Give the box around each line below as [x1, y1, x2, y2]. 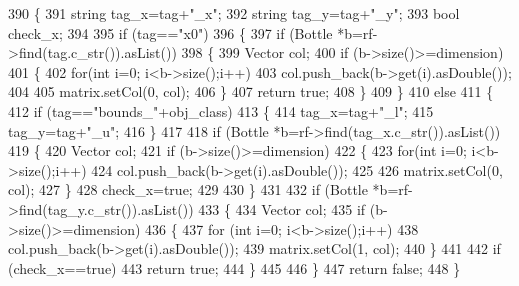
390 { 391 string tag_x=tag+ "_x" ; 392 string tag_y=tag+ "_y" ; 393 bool [8, 3, 460, 23]
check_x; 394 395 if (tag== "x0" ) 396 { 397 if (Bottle [8, 22, 333, 43]
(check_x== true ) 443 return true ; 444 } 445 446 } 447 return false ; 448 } [8, 257, 461, 278]
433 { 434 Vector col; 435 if [198, 198, 366, 219]
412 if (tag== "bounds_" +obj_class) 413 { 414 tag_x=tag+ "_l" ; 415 [8, 100, 434, 121]
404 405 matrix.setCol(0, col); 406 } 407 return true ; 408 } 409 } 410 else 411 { [8, 81, 494, 102]
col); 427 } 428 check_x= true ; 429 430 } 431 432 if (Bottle [8, 179, 368, 200]
